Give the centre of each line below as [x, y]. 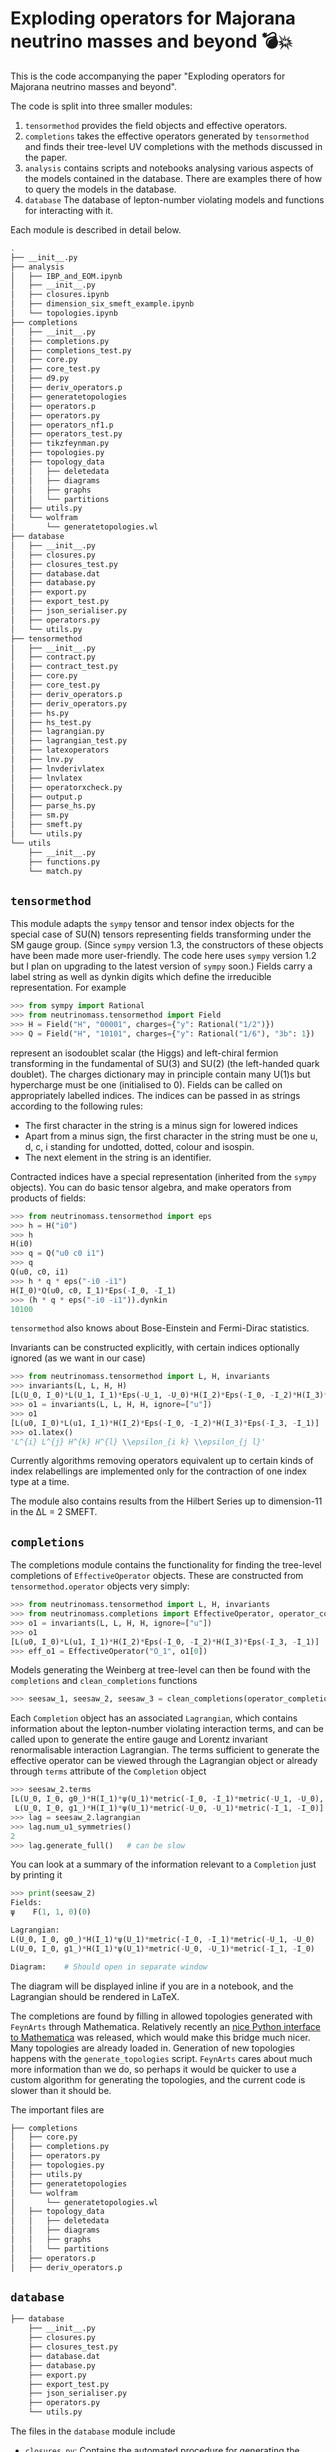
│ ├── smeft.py [46, 825]
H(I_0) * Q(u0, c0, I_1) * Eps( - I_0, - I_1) [93, 1290]
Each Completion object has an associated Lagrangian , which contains [154, 1718]
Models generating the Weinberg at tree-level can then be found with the [160, 1670]
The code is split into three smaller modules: [101, 106]
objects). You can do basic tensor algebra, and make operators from [151, 1187]
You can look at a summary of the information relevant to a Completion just [163, 1864]
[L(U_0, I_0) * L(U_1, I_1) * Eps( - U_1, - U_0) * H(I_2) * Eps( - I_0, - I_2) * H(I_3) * [169, 1395]
